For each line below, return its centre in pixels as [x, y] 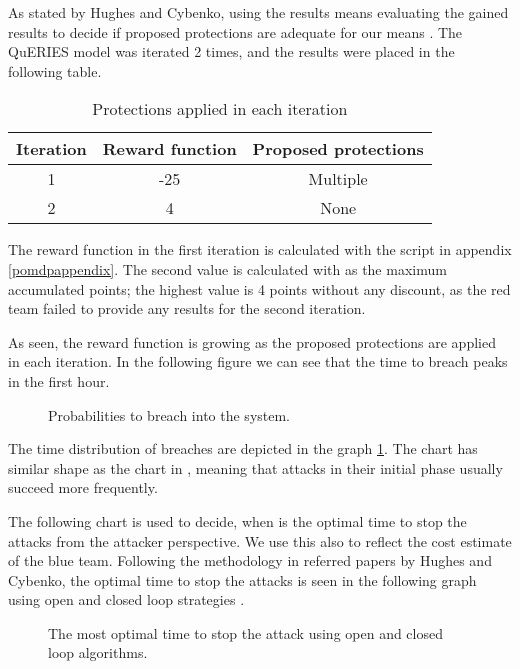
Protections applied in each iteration [220, 109]
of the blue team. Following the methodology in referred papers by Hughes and [250, 560]
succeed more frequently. [83, 487]
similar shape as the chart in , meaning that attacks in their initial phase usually [255, 467]
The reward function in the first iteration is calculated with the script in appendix [260, 249]
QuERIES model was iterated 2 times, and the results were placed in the [231, 51]
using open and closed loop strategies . [126, 599]
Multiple [338, 179]
